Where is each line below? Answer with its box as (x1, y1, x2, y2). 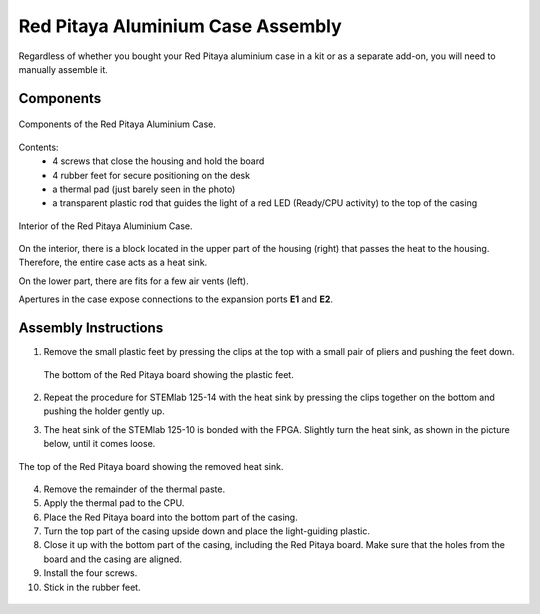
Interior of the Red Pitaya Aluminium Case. (18, 220, 194, 232)
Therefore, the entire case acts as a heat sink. (18, 256, 208, 269)
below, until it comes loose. (43, 438, 156, 450)
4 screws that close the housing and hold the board (52, 155, 265, 167)
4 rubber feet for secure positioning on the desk (52, 169, 250, 181)
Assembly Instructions (18, 320, 164, 337)
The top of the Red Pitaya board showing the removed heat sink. (18, 460, 284, 472)
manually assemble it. (18, 63, 109, 75)
